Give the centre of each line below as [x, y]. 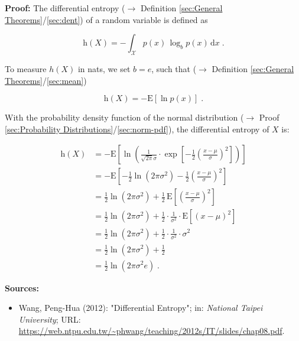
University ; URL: [50, 319]
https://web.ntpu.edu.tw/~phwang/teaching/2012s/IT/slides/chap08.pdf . [152, 331]
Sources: [22, 288]
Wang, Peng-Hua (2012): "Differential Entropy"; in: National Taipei [141, 308]
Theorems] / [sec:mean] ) [46, 80]
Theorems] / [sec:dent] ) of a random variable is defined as [106, 19]
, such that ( [174, 68]
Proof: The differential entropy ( [65, 8]
